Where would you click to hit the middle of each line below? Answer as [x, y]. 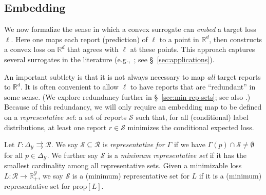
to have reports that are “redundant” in [193, 87]
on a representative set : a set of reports [65, 117]
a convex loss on [30, 49]
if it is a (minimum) [230, 175]
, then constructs [236, 39]
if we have [189, 144]
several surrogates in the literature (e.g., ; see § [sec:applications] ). [109, 59]
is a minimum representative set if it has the [177, 155]
